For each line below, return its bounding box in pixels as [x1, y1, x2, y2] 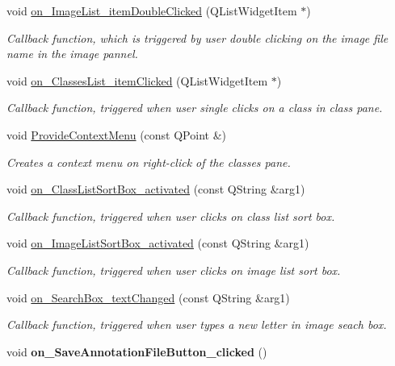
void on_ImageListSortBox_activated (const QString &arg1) [6, 235, 309, 252]
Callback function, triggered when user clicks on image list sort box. [6, 261, 341, 278]
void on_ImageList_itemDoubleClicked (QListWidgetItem [6, 2, 297, 19]
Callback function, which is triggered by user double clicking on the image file [6, 29, 389, 46]
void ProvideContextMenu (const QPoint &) [6, 126, 226, 143]
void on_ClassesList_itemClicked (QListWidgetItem [6, 72, 268, 89]
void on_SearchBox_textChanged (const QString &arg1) [6, 289, 290, 306]
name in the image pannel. [6, 45, 138, 62]
